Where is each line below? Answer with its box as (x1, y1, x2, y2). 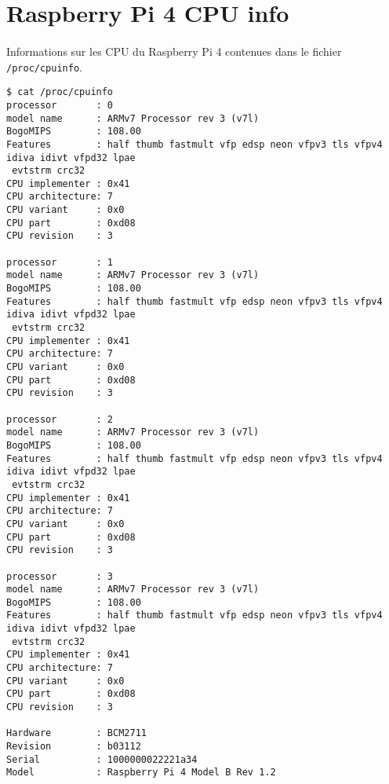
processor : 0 (6, 99, 114, 111)
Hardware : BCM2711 (6, 727, 147, 739)
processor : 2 (6, 413, 114, 425)
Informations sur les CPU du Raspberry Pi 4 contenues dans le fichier (6, 42, 342, 59)
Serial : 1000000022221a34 (6, 753, 198, 765)
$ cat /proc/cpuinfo (6, 86, 114, 98)
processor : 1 (6, 256, 114, 268)
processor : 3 (6, 570, 114, 582)
